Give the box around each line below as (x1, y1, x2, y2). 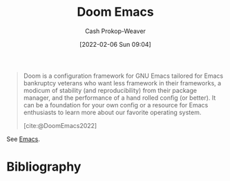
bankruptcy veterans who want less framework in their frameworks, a (23, 78, 222, 87)
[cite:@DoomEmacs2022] (23, 121, 97, 129)
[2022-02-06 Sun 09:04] (79, 40, 151, 48)
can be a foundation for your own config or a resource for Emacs (23, 100, 209, 109)
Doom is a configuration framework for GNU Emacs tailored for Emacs (23, 72, 224, 80)
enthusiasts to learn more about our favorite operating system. (23, 108, 202, 116)
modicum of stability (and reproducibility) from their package (23, 86, 198, 94)
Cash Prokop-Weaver (84, 27, 146, 35)
